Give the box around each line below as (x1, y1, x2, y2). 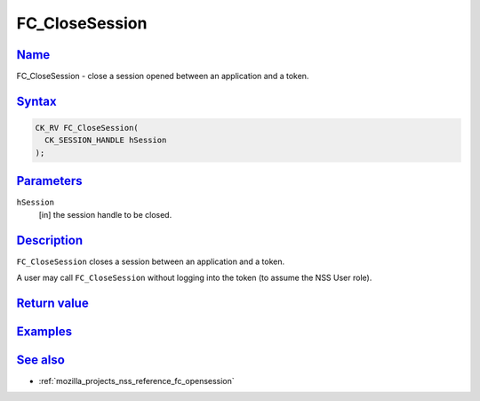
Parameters (16, 173, 83, 188)
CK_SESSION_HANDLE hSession (44, 135, 167, 146)
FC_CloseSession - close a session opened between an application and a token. (16, 71, 309, 82)
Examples (16, 324, 73, 339)
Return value (16, 295, 89, 310)
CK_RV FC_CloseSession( (35, 123, 140, 133)
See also (16, 352, 66, 367)
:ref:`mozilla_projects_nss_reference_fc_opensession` (38, 375, 235, 386)
